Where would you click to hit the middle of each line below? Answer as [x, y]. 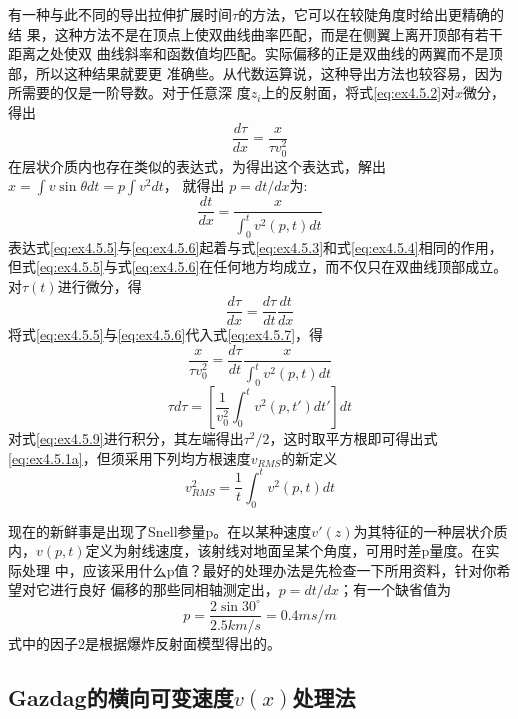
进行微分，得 [99, 285]
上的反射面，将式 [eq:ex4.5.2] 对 [358, 92]
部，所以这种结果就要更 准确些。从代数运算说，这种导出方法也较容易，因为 [255, 72]
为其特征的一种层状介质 [430, 530]
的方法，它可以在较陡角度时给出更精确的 [371, 14]
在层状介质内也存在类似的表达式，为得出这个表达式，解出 [197, 165]
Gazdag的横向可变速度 [121, 696]
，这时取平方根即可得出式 [353, 438]
